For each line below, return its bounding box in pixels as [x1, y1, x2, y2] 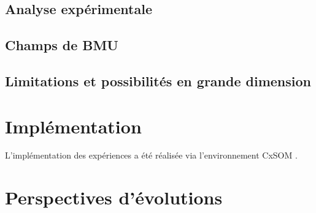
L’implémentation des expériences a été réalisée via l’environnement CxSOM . [5, 149, 298, 162]
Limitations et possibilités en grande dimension [5, 71, 312, 90]
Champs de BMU [5, 35, 118, 54]
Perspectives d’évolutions [5, 185, 223, 210]
